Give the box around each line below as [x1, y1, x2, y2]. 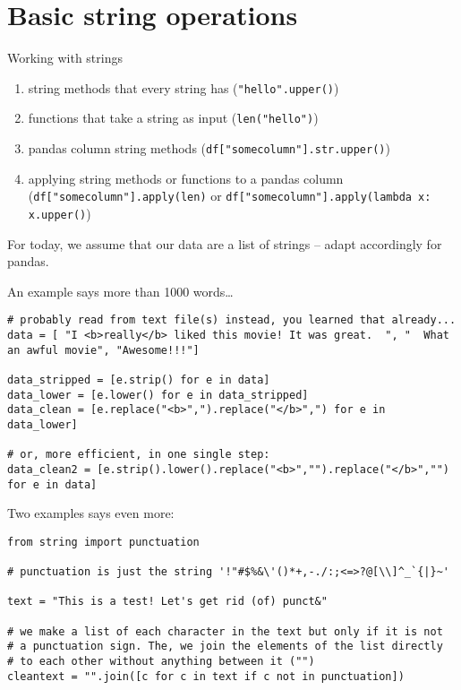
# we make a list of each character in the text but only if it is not [7, 625, 443, 638]
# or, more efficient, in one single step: [7, 448, 270, 461]
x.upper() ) [28, 203, 91, 222]
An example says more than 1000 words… [7, 281, 234, 300]
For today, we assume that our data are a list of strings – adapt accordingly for [7, 234, 442, 253]
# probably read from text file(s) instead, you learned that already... [7, 314, 457, 327]
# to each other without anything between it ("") [7, 655, 315, 668]
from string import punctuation [7, 535, 200, 548]
